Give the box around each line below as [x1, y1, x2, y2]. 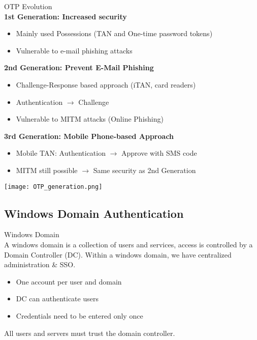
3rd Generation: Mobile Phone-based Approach [4, 130, 174, 141]
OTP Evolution [4, 1, 52, 11]
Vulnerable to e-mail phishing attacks [16, 45, 133, 55]
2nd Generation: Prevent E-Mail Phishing [4, 62, 154, 73]
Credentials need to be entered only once [16, 310, 143, 321]
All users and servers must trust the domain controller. [4, 327, 175, 338]
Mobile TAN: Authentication [16, 148, 106, 158]
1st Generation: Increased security [4, 11, 127, 21]
